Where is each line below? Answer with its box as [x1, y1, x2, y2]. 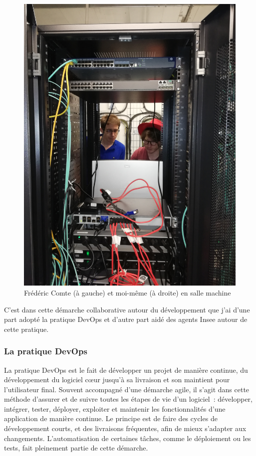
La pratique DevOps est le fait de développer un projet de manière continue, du [4, 364, 248, 375]
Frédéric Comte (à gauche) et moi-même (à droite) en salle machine [24, 287, 231, 298]
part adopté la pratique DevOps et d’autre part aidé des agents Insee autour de [4, 314, 248, 324]
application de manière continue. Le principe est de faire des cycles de [4, 413, 218, 424]
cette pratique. [4, 323, 49, 334]
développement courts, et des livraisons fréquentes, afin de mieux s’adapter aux [4, 423, 247, 434]
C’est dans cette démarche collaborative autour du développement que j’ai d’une [4, 304, 250, 314]
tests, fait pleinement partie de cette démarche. [4, 443, 148, 453]
